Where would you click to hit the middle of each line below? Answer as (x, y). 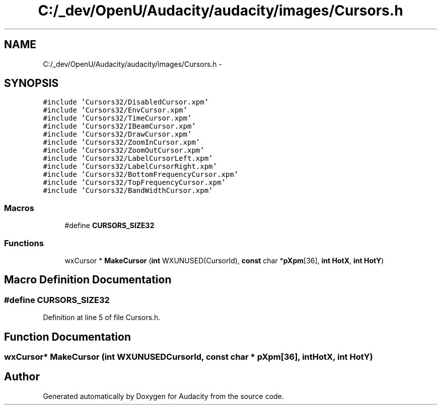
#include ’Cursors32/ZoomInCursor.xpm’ (122, 142)
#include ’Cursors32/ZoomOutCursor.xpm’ (124, 150)
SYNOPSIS (31, 83)
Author (22, 377)
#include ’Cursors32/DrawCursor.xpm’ (117, 134)
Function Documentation (67, 337)
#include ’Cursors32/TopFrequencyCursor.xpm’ (134, 183)
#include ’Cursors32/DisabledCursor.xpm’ (126, 102)
